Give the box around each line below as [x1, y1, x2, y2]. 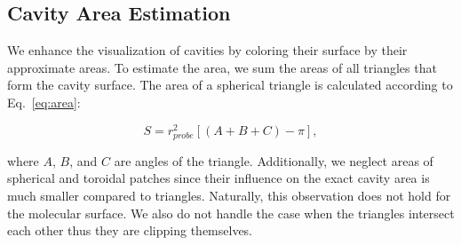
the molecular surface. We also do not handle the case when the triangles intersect [7, 203, 455, 222]
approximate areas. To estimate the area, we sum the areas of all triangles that [7, 58, 437, 76]
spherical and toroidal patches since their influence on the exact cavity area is [7, 169, 430, 187]
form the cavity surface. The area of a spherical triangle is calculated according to [7, 75, 453, 94]
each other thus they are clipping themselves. [7, 221, 253, 240]
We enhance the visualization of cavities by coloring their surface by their [7, 41, 408, 59]
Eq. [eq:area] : [7, 92, 81, 111]
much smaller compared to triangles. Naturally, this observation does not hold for [7, 186, 451, 204]
